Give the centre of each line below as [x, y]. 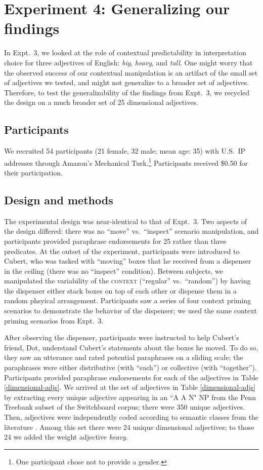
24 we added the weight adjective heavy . [66, 437]
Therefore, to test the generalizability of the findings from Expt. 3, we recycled [127, 92]
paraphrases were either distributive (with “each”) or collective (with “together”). [130, 367]
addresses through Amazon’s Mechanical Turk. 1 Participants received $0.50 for [126, 162]
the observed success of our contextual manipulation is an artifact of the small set [131, 72]
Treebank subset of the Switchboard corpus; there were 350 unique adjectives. [125, 407]
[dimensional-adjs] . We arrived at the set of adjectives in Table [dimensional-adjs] [130, 387]
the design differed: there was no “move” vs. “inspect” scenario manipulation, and [131, 231]
